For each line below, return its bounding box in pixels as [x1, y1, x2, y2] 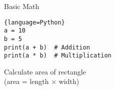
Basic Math [4, 1, 39, 11]
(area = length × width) [4, 76, 79, 86]
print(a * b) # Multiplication [4, 52, 111, 59]
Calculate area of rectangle [4, 66, 86, 76]
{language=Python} [4, 18, 65, 26]
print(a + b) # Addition [4, 43, 90, 51]
